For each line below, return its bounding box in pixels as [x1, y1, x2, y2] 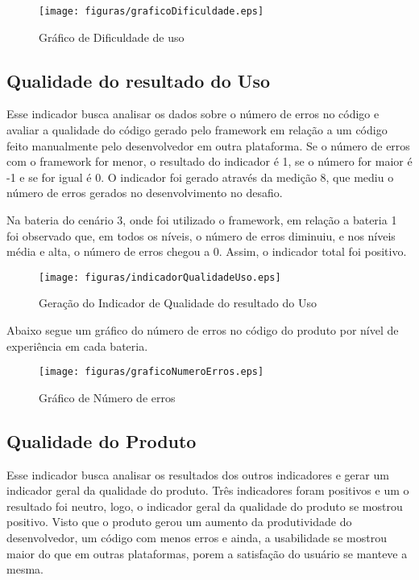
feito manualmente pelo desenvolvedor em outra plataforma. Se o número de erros [6, 137, 410, 154]
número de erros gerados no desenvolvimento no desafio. [6, 184, 283, 201]
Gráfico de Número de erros [39, 389, 176, 405]
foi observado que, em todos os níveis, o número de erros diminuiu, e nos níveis [6, 227, 396, 244]
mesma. [6, 561, 44, 578]
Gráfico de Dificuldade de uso [39, 28, 185, 45]
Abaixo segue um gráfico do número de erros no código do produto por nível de [6, 322, 399, 339]
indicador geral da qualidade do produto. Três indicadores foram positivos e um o [6, 482, 409, 499]
